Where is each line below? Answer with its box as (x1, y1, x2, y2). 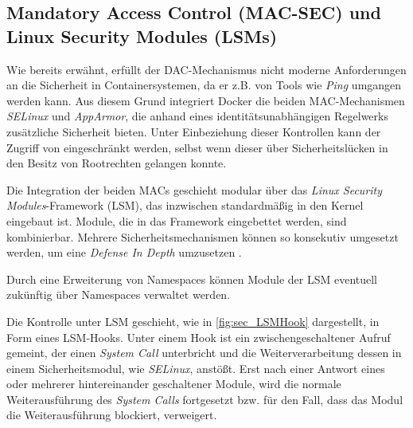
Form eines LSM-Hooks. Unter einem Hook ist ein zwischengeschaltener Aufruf (6, 328, 391, 345)
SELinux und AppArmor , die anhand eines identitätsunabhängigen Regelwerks (6, 108, 388, 124)
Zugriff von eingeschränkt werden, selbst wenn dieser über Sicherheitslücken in (6, 139, 388, 155)
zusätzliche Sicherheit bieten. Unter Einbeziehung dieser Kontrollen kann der (6, 123, 381, 139)
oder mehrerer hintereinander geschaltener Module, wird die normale (6, 375, 341, 392)
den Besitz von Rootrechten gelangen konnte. (6, 155, 227, 171)
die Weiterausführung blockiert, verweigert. (6, 406, 217, 423)
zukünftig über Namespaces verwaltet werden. (6, 286, 231, 303)
